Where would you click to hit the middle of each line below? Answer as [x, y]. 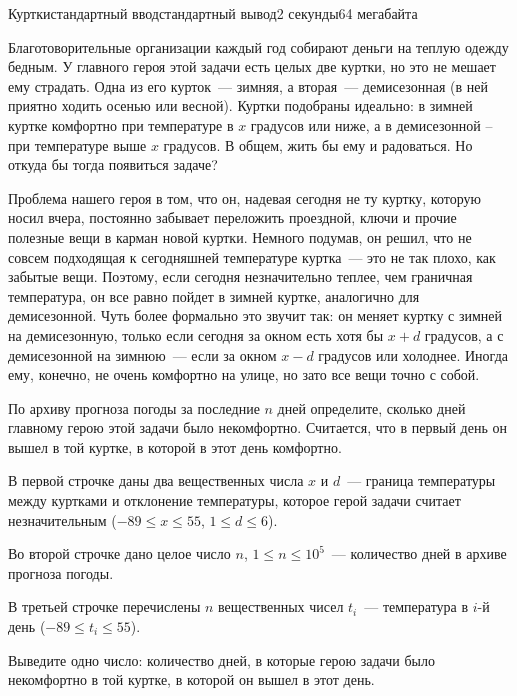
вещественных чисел [281, 606]
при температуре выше [77, 144]
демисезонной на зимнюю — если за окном [142, 354]
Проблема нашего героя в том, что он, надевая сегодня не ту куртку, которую [244, 197]
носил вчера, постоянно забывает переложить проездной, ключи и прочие [232, 217]
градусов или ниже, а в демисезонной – [371, 124]
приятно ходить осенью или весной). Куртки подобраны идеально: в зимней [240, 105]
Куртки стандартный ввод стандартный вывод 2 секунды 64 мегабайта [213, 13]
